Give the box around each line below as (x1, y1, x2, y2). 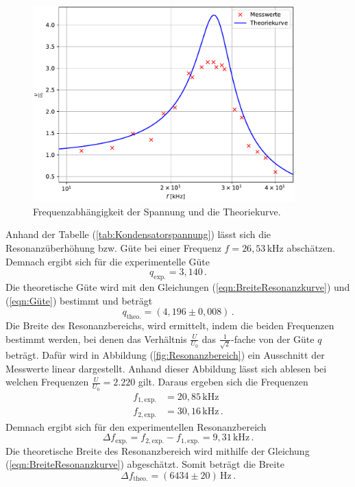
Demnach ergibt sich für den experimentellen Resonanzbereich (5, 419, 267, 433)
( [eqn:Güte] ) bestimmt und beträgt (5, 293, 153, 307)
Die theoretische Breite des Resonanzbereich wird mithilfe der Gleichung (5, 443, 310, 458)
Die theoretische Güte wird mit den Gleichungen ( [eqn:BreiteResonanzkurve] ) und (5, 279, 350, 294)
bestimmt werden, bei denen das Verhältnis (5, 331, 187, 346)
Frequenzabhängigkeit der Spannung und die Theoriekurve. (33, 204, 281, 218)
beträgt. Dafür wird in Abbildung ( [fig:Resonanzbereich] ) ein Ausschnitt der (5, 348, 325, 362)
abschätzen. (286, 240, 335, 254)
